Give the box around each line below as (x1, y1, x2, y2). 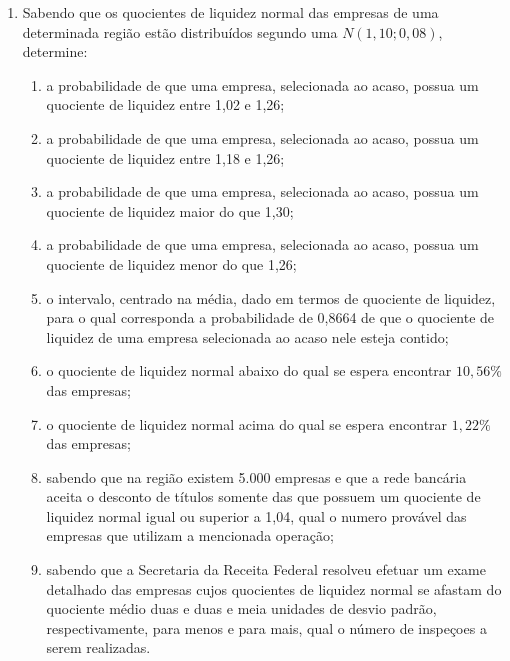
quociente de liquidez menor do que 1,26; (46, 253, 297, 274)
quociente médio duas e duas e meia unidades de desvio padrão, (46, 598, 437, 619)
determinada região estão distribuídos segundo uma (22, 21, 338, 42)
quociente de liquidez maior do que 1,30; (46, 200, 294, 221)
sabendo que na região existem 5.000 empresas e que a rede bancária (46, 466, 467, 487)
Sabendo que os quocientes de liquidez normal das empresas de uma (22, 2, 439, 22)
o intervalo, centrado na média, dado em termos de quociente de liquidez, (46, 287, 496, 308)
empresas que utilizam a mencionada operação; (46, 525, 334, 546)
